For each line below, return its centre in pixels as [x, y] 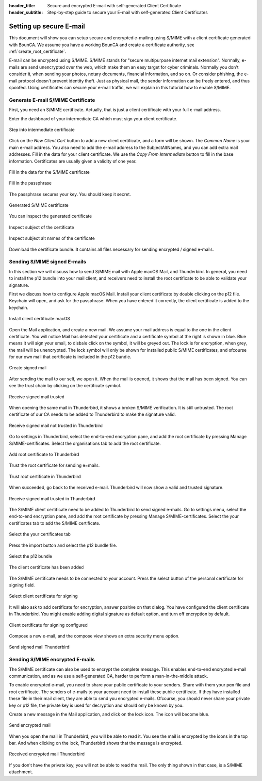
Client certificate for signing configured [48, 625]
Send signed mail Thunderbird [39, 647]
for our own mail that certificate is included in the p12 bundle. [70, 357]
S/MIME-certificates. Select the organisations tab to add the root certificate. [85, 443]
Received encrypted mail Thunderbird [47, 754]
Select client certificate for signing [43, 596]
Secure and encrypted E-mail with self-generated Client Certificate [114, 6]
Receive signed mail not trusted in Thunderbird [56, 425]
